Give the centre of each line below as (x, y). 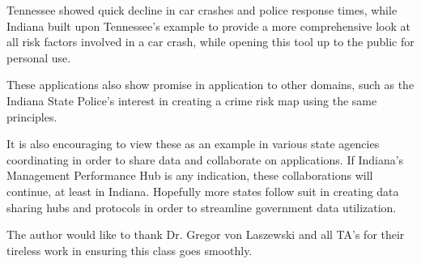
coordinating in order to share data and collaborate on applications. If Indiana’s (205, 159)
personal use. (39, 57)
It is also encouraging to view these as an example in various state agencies (193, 144)
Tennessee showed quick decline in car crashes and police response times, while (202, 10)
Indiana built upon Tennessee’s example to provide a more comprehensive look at (208, 26)
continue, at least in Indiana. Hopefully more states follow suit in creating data (203, 191)
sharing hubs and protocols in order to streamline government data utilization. (202, 207)
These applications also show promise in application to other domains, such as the (210, 85)
